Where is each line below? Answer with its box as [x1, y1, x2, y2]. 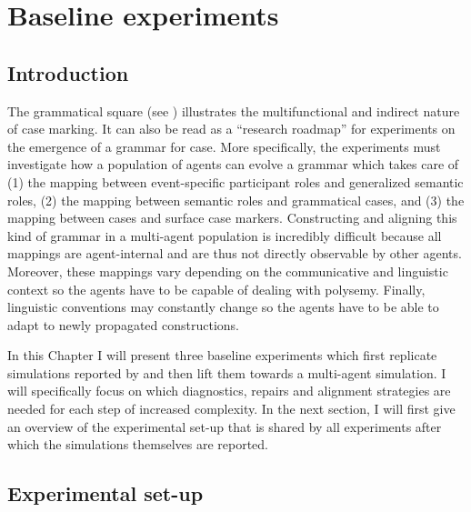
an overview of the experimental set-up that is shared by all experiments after [7, 417, 442, 436]
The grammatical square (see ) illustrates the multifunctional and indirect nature [7, 101, 460, 120]
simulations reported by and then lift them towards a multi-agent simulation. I [7, 363, 446, 382]
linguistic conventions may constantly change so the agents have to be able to [7, 297, 439, 316]
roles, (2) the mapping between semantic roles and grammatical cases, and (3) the [7, 190, 465, 209]
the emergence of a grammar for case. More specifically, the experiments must [7, 136, 441, 156]
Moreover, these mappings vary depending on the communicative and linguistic [7, 261, 448, 280]
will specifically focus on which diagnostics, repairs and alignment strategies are [7, 381, 451, 400]
